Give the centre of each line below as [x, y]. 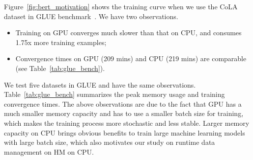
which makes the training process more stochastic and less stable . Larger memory [127, 123]
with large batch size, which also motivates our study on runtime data [110, 142]
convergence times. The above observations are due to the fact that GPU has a [123, 103]
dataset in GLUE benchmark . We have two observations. [91, 16]
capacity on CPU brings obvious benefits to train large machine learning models [125, 132]
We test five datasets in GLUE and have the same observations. [100, 84]
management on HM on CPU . [49, 151]
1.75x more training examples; [61, 42]
